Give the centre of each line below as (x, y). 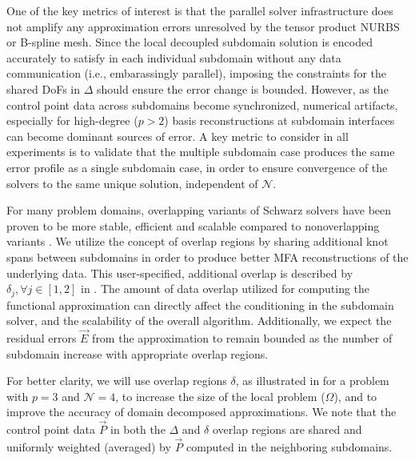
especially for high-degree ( (72, 120)
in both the (138, 429)
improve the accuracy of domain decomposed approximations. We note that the (202, 412)
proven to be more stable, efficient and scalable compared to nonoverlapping (193, 225)
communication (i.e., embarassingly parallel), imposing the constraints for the (197, 73)
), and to (355, 396)
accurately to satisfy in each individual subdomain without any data (174, 57)
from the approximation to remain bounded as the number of (242, 337)
